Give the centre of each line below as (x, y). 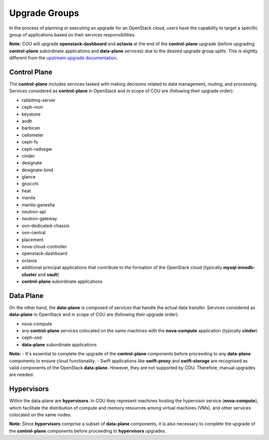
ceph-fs (30, 142)
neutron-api (34, 212)
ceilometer (33, 135)
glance (29, 177)
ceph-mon (32, 107)
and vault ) (48, 275)
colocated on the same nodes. (40, 415)
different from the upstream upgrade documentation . (64, 58)
